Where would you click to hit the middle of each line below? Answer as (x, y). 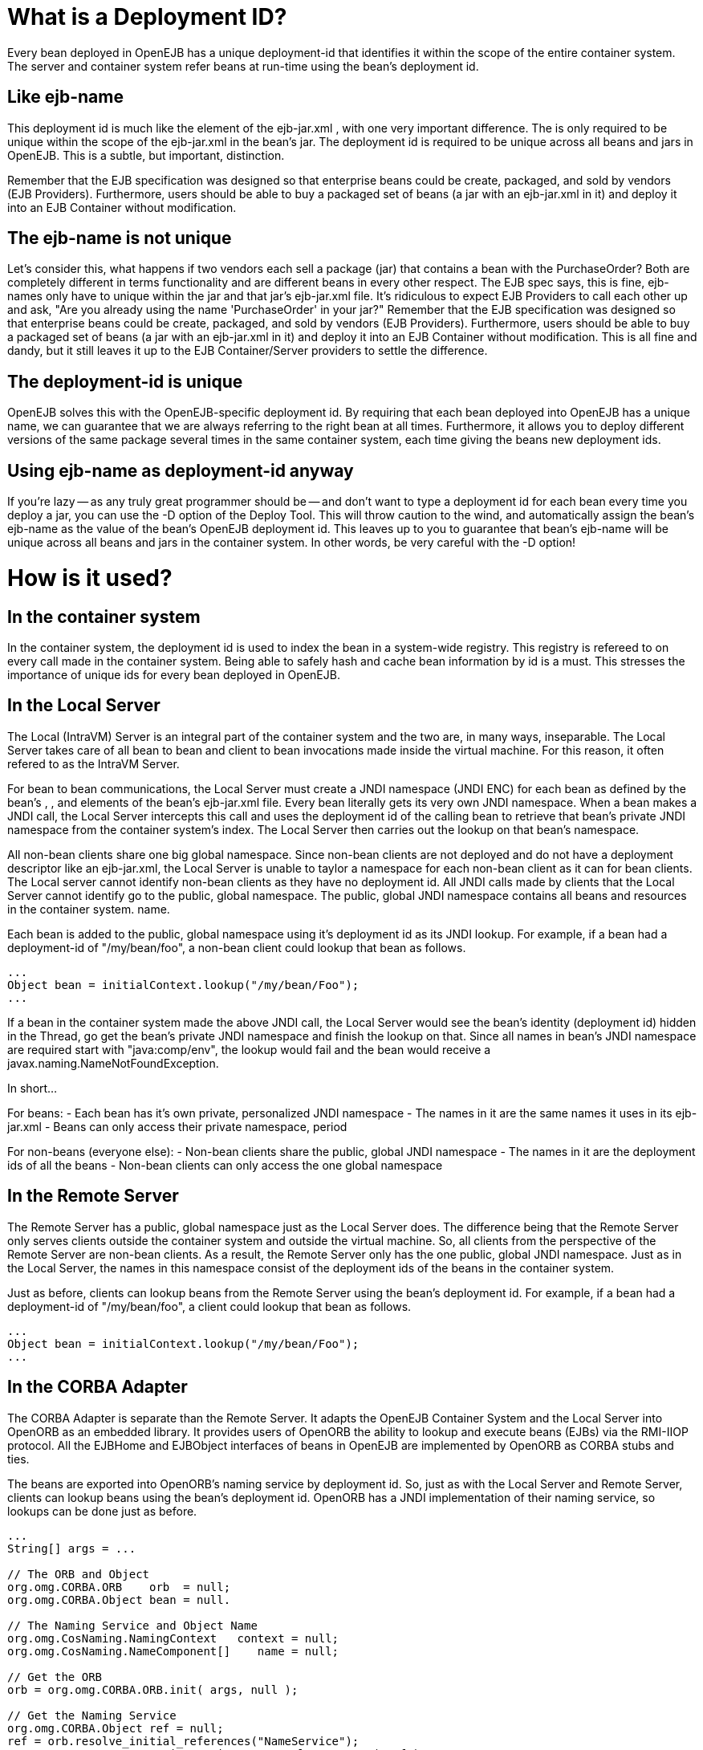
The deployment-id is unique (125, 381)
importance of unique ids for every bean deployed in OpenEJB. (174, 675)
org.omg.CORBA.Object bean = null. (119, 1599)
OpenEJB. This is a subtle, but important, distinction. (146, 155)
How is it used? (90, 578)
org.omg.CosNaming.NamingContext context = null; (173, 1638)
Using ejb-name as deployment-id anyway (181, 470)
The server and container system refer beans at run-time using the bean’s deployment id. (243, 66)
